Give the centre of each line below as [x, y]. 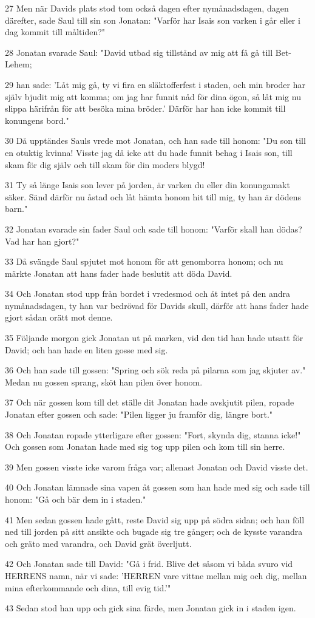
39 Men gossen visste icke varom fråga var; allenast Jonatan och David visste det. [157, 467]
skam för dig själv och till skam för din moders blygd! [105, 164]
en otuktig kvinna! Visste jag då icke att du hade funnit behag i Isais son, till [149, 152]
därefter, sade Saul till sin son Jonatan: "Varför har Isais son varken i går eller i [153, 20]
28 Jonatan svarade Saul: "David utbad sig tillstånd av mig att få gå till [139, 52]
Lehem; [19, 64]
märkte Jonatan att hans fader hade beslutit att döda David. [119, 273]
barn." [16, 209]
